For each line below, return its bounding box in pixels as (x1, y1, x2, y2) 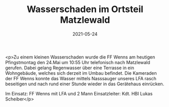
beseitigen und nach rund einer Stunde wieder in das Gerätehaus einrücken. (5, 81, 164, 87)
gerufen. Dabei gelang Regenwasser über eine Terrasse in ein (5, 65, 134, 71)
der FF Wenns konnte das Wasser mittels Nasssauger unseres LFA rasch (5, 75, 157, 81)
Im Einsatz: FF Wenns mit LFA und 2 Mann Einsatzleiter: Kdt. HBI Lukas (5, 90, 153, 96)
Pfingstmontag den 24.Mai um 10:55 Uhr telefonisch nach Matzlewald (5, 59, 150, 65)
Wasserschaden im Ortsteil (26, 4, 144, 15)
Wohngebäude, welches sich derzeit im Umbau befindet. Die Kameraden (5, 70, 157, 76)
